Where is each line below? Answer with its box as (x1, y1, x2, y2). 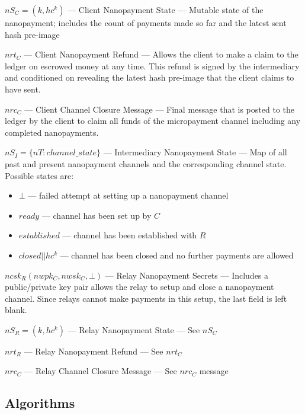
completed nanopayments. (5, 126, 99, 138)
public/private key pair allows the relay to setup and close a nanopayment (5, 280, 274, 293)
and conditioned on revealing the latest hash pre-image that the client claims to (5, 71, 294, 84)
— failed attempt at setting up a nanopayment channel (28, 189, 229, 202)
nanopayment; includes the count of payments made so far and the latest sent (5, 17, 287, 28)
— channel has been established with (62, 229, 197, 241)
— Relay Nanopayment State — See (68, 323, 200, 336)
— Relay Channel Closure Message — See (24, 365, 177, 377)
